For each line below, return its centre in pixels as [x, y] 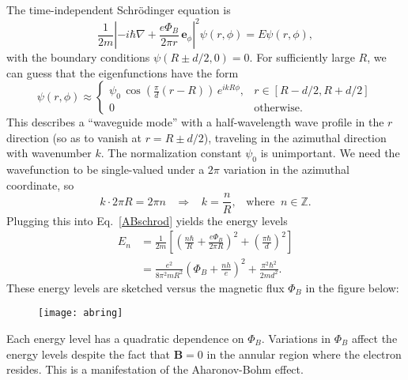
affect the [374, 338]
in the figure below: [352, 287]
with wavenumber [49, 153]
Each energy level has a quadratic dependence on [125, 338]
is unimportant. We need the [330, 153]
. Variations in [296, 338]
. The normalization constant [171, 153]
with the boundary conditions [78, 57]
